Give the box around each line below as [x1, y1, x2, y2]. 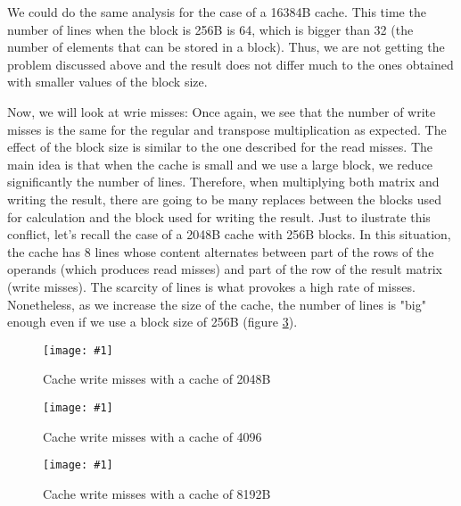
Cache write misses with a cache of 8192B [43, 484, 271, 502]
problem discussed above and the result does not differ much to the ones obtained [7, 54, 454, 73]
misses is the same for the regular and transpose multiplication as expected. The [7, 120, 447, 138]
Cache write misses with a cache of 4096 [43, 427, 262, 445]
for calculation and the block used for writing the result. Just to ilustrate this [7, 207, 431, 226]
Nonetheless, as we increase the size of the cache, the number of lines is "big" [7, 294, 426, 313]
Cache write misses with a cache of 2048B [43, 369, 271, 388]
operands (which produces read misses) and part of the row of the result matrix [7, 260, 443, 278]
